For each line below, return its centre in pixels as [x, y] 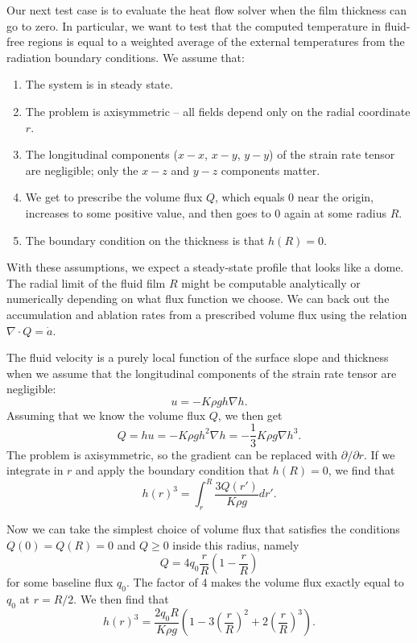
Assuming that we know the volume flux [106, 415]
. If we [379, 454]
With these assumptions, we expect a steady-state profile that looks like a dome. [205, 267]
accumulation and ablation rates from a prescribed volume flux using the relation [207, 314]
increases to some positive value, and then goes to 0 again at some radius [206, 212]
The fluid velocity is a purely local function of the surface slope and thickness [198, 357]
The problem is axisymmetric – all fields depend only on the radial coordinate [218, 111]
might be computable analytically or [271, 282]
